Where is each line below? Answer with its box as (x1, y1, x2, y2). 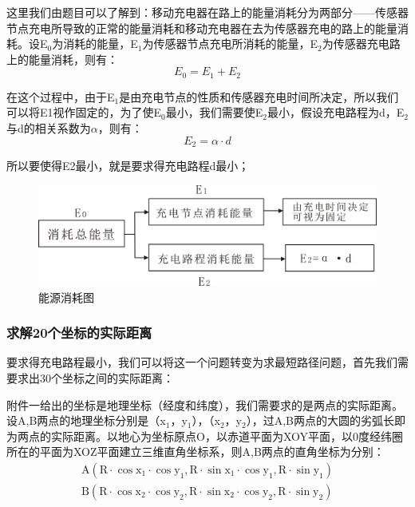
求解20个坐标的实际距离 (6, 323, 152, 343)
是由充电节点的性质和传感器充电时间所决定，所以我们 (119, 88, 399, 105)
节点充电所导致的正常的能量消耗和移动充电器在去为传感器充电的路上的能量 (6, 19, 397, 36)
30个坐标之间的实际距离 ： (39, 369, 174, 386)
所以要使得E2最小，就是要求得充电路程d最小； (6, 157, 250, 174)
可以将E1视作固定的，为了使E (6, 104, 162, 121)
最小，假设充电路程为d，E (267, 104, 405, 121)
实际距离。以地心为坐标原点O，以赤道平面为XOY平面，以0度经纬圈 (50, 427, 403, 444)
